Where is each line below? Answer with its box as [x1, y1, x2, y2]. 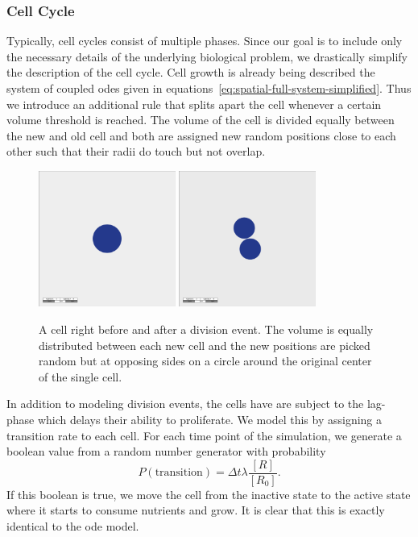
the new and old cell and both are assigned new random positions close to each [6, 127, 396, 144]
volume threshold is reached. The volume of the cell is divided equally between [6, 111, 395, 128]
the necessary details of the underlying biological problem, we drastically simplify [6, 48, 408, 65]
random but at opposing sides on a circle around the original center [39, 352, 372, 369]
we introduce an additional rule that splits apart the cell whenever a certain [6, 95, 382, 112]
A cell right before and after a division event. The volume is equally [39, 320, 374, 337]
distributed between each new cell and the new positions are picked [39, 336, 370, 353]
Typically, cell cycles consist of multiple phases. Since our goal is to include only [6, 32, 403, 49]
